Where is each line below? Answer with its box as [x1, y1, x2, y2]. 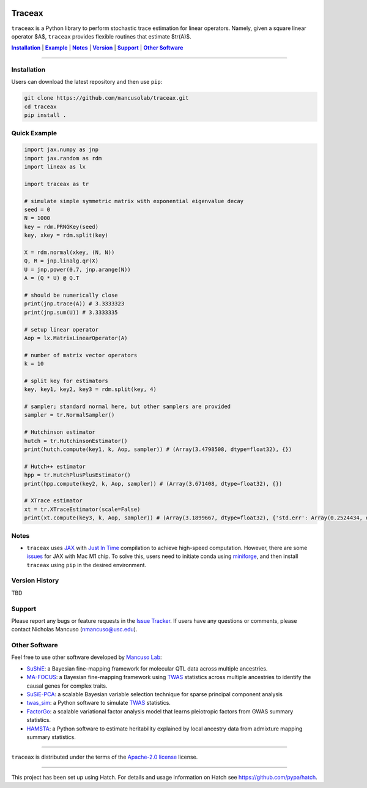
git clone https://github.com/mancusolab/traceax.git [24, 95, 189, 102]
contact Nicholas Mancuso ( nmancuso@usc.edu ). [11, 626, 138, 633]
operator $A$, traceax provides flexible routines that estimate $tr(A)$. [11, 32, 192, 40]
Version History [11, 576, 59, 585]
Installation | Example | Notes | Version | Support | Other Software [11, 44, 183, 51]
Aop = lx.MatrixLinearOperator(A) [24, 334, 128, 341]
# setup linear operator [24, 326, 99, 333]
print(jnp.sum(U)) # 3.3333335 [24, 309, 119, 316]
